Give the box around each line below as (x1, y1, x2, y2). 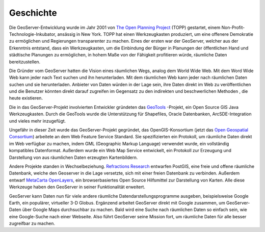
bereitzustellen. (9, 59, 41, 65)
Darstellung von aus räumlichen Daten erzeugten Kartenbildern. (9, 155, 138, 160)
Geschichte (9, 7, 57, 18)
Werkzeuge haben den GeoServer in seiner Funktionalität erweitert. (9, 184, 146, 190)
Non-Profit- (221, 25, 245, 30)
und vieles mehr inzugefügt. (9, 118, 66, 124)
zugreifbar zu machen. (9, 221, 55, 227)
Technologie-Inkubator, (9, 31, 56, 37)
